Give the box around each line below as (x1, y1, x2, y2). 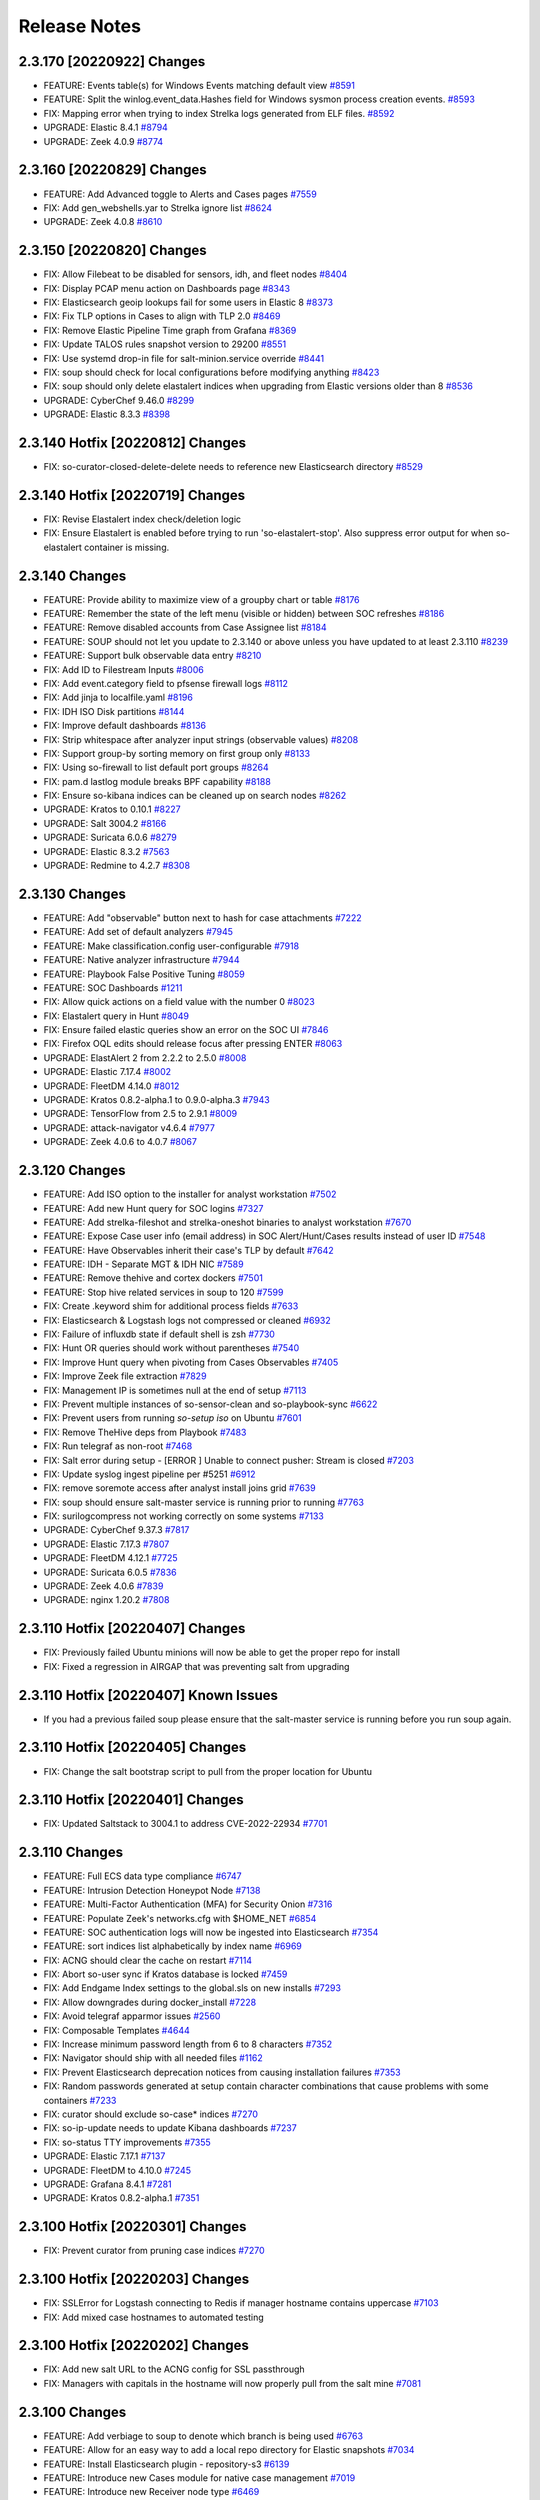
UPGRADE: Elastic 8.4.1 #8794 (43, 121, 169, 134)
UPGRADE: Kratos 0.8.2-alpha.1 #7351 (43, 2192, 200, 2204)
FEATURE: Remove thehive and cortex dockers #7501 (43, 1272, 264, 1284)
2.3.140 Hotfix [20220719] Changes (18, 486, 246, 504)
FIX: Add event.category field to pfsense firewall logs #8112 (43, 677, 289, 689)
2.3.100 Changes (18, 2403, 127, 2420)
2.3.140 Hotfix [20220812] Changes (18, 434, 247, 451)
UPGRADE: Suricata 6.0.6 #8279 (43, 831, 177, 844)
